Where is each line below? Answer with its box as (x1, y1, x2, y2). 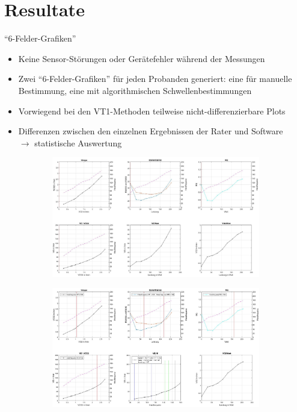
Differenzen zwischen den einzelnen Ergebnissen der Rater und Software (18, 125, 283, 137)
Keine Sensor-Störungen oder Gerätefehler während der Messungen (18, 52, 265, 64)
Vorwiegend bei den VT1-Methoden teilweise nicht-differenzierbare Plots (18, 104, 286, 117)
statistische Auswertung (34, 136, 122, 149)
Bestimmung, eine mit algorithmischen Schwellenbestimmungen (18, 84, 252, 96)
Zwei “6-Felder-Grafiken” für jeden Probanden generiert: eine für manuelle (18, 72, 292, 85)
